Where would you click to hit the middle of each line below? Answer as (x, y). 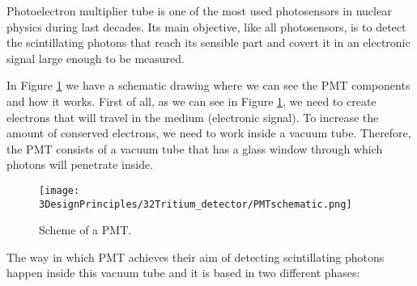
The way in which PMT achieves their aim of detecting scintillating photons (196, 257)
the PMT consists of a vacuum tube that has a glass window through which (195, 148)
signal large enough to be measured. (96, 58)
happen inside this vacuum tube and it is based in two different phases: (183, 273)
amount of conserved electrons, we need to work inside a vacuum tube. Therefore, (209, 133)
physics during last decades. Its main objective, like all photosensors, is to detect (206, 26)
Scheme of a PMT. (85, 230)
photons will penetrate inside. (80, 164)
